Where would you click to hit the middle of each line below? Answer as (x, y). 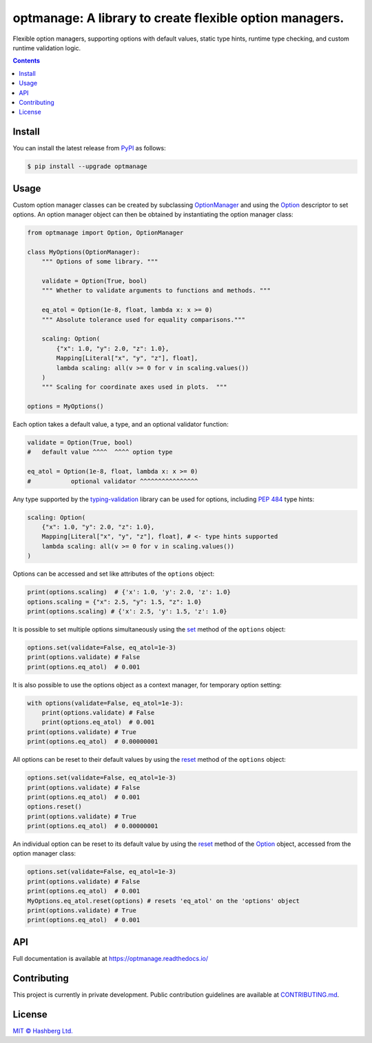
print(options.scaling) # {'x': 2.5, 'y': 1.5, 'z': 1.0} (127, 611)
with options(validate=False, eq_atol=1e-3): (105, 703)
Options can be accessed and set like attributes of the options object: (114, 574)
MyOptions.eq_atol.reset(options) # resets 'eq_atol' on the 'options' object (163, 901)
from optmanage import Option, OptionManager (105, 233)
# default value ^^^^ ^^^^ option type (100, 452)
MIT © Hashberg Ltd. (43, 1031)
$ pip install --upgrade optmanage (87, 166)
